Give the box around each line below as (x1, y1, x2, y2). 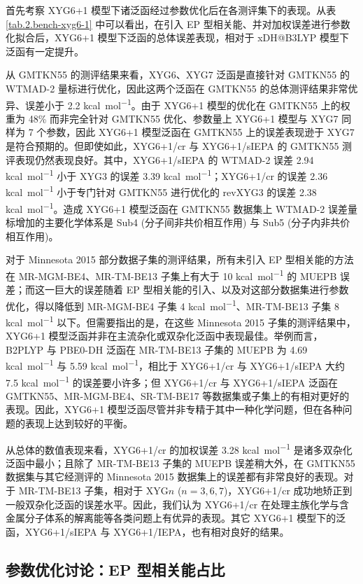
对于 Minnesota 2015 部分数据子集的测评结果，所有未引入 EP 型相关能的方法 (6, 252, 354, 267)
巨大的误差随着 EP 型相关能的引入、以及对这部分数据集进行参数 (54, 281, 349, 296)
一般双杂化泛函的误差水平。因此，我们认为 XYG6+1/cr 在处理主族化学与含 (6, 496, 349, 511)
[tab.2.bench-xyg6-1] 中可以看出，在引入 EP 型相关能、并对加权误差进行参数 (6, 16, 350, 31)
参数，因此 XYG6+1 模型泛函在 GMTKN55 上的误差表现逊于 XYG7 (46, 125, 355, 139)
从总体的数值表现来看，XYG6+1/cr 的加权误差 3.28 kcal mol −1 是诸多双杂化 (6, 440, 353, 457)
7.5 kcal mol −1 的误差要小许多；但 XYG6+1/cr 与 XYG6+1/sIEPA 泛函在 (6, 373, 338, 389)
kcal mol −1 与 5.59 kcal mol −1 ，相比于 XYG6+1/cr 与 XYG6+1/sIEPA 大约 (6, 356, 346, 373)
